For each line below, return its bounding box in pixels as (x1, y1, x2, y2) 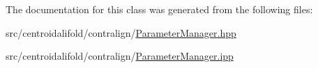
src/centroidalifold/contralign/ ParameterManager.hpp (6, 25, 236, 40)
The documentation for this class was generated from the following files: (6, 2, 313, 16)
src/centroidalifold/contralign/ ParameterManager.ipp (6, 49, 234, 63)
